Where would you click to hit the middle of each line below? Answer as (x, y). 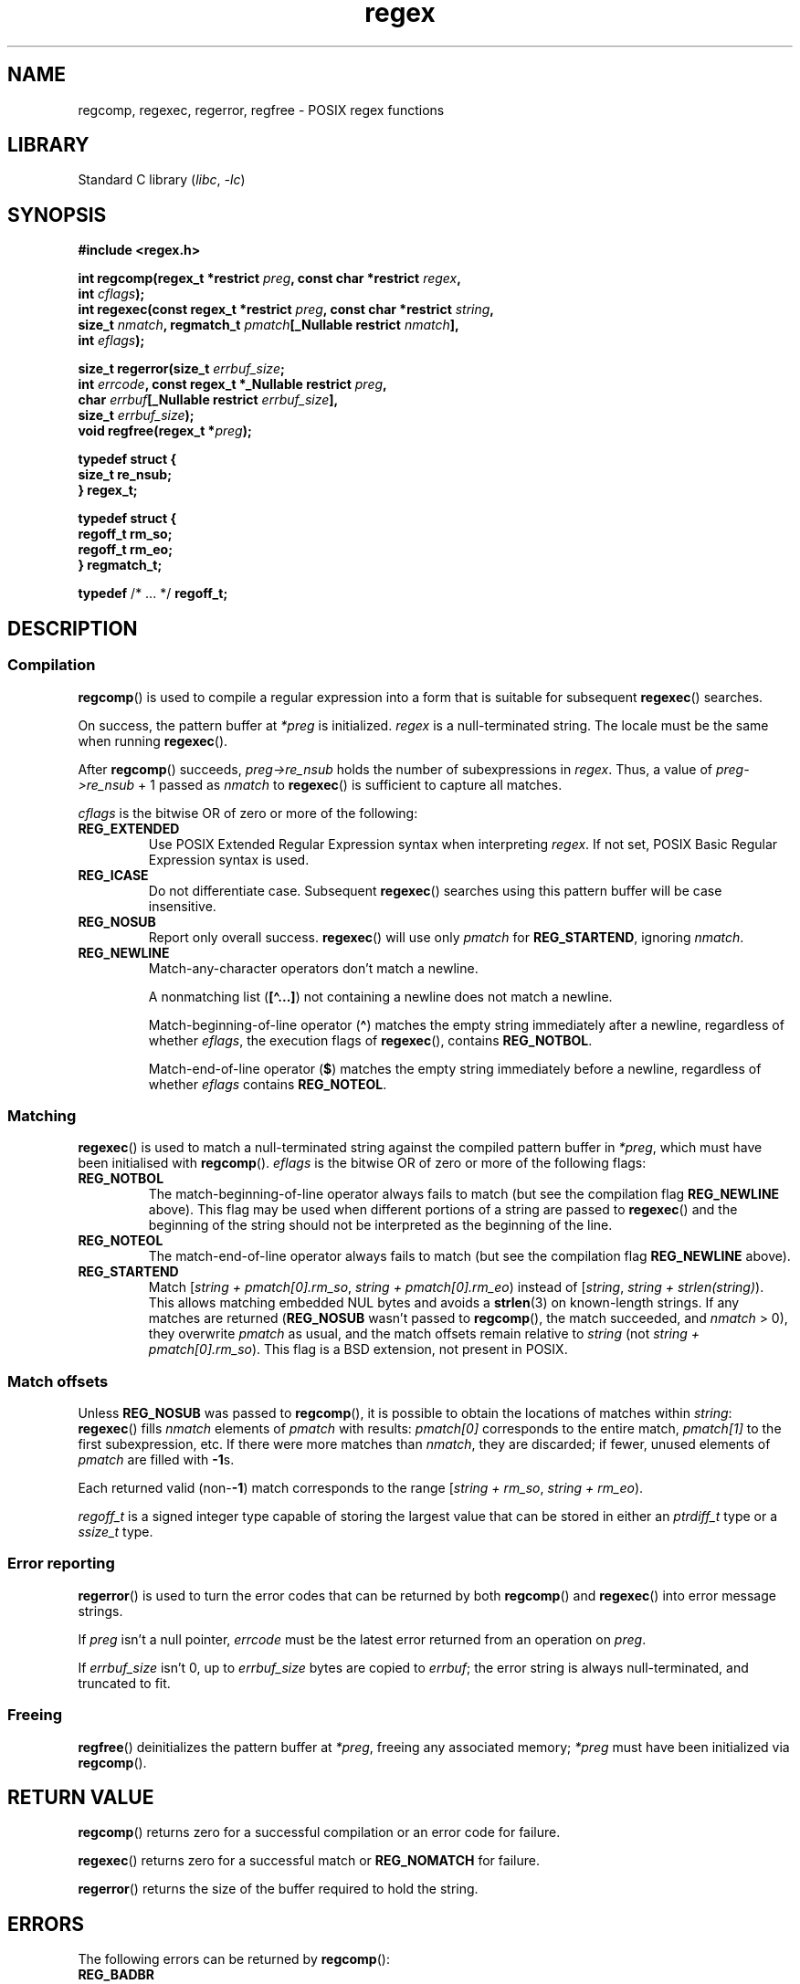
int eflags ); (111, 341)
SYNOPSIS (57, 215)
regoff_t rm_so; (125, 534)
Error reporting (61, 1564)
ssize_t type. (116, 1532)
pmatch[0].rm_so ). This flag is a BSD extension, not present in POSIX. (358, 1349)
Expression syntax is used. (229, 859)
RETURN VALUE (81, 1797)
